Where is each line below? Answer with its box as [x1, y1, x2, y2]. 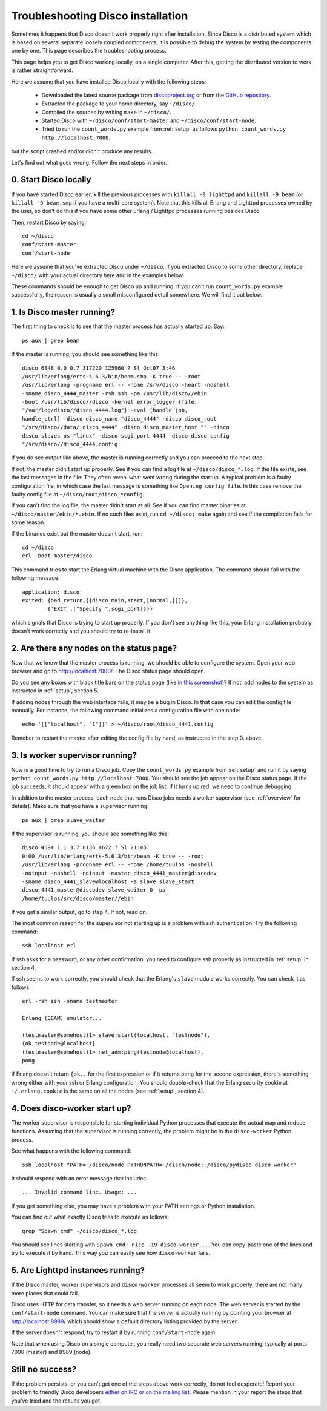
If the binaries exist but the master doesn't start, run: [11, 530, 142, 537]
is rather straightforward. [11, 67, 74, 74]
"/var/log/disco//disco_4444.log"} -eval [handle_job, [22, 407, 188, 414]
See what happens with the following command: [11, 1147, 131, 1154]
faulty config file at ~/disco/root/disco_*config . [11, 490, 145, 498]
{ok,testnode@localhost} [22, 1040, 96, 1047]
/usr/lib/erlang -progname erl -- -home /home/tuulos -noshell [22, 861, 214, 868]
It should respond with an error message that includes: [11, 1174, 148, 1182]
